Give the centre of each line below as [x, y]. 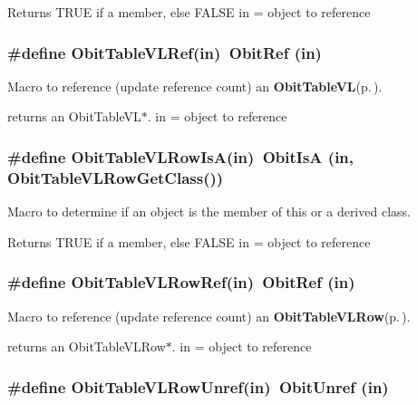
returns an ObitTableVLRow [87, 346]
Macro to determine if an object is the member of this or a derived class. [209, 212]
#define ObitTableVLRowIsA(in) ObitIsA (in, [181, 156]
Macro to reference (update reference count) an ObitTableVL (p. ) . [195, 86]
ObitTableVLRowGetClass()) [116, 177]
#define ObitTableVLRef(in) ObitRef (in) [165, 52]
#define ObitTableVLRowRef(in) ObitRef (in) [181, 282]
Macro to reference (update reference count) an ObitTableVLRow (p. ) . [209, 316]
